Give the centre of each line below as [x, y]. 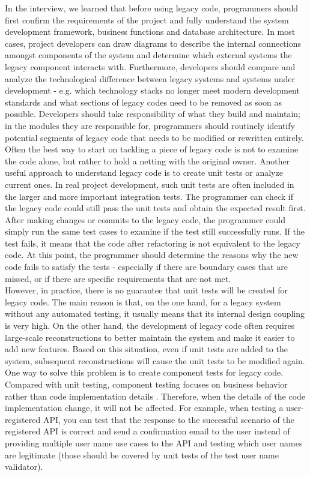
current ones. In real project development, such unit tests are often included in [150, 184]
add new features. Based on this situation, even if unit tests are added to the [146, 349]
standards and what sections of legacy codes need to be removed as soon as [144, 102]
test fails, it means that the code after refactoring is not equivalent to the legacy [153, 243]
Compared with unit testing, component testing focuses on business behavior [146, 384]
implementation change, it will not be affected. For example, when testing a [144, 408]
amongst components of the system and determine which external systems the [148, 55]
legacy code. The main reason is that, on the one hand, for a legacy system [143, 301]
